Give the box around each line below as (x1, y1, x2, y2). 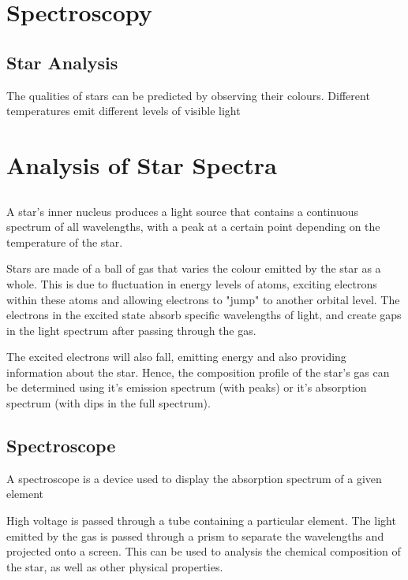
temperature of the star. (6, 233, 123, 250)
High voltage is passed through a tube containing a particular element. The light (6, 512, 396, 529)
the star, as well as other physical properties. (6, 558, 223, 574)
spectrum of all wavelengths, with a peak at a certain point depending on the (6, 218, 380, 235)
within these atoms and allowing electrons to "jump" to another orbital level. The (6, 291, 400, 307)
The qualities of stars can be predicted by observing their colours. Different (6, 87, 370, 103)
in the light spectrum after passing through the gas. (6, 322, 256, 338)
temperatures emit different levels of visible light (6, 102, 241, 119)
